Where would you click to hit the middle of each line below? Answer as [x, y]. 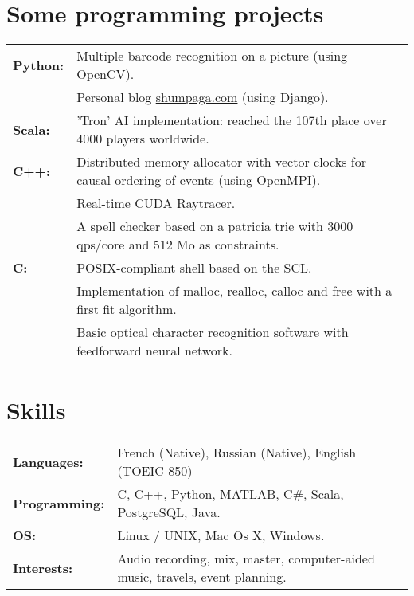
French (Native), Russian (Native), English [237, 453]
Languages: [48, 461]
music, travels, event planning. [202, 577]
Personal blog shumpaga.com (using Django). [203, 97]
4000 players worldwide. [143, 139]
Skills [36, 410]
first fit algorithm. [127, 309]
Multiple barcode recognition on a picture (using [212, 56]
